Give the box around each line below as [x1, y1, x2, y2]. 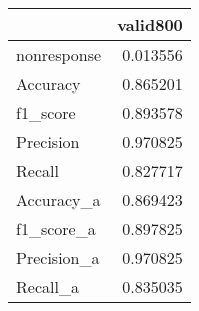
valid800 [117, 13, 183, 36]
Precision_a [16, 246, 100, 269]
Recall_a [16, 275, 79, 298]
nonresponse [16, 43, 102, 66]
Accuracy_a [16, 188, 101, 211]
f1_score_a [16, 217, 96, 240]
